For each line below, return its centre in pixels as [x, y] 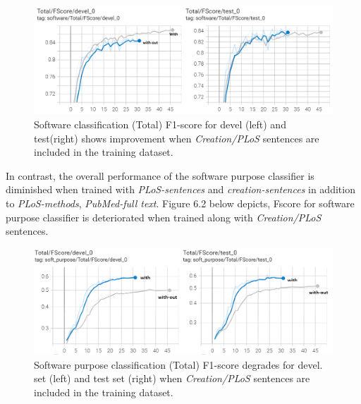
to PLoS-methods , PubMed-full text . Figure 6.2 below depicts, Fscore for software [180, 203]
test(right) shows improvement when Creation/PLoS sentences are [177, 138]
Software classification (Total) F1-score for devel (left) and [160, 124]
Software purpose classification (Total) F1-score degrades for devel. [178, 364]
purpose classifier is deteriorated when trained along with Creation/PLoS [164, 217]
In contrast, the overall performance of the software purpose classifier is [160, 175]
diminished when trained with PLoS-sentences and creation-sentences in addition [180, 189]
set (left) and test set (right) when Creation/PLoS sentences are [172, 378]
